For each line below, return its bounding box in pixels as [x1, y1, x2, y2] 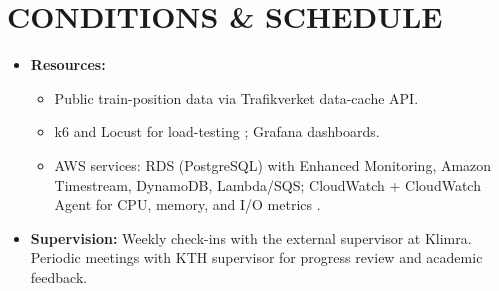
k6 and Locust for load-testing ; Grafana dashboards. [54, 121, 380, 142]
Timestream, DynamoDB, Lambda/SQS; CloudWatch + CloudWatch [54, 174, 481, 195]
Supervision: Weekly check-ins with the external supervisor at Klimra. [30, 227, 472, 248]
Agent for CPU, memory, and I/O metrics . [54, 194, 321, 215]
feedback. [30, 266, 88, 287]
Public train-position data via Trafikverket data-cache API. [54, 87, 419, 108]
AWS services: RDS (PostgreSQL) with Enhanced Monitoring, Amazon [54, 154, 492, 175]
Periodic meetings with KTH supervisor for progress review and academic [30, 247, 483, 268]
